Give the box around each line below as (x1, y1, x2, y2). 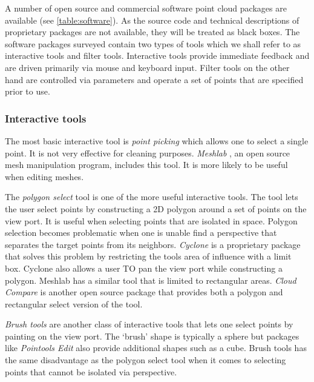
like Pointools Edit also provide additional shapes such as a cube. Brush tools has (5, 341, 307, 354)
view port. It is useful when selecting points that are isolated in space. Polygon (5, 214, 298, 227)
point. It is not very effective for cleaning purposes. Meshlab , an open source (5, 146, 290, 159)
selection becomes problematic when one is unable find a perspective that (5, 226, 277, 239)
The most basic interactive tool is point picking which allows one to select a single (5, 134, 309, 147)
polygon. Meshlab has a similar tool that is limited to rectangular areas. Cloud (5, 273, 296, 286)
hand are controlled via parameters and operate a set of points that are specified (5, 73, 304, 85)
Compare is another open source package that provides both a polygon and (5, 286, 283, 298)
